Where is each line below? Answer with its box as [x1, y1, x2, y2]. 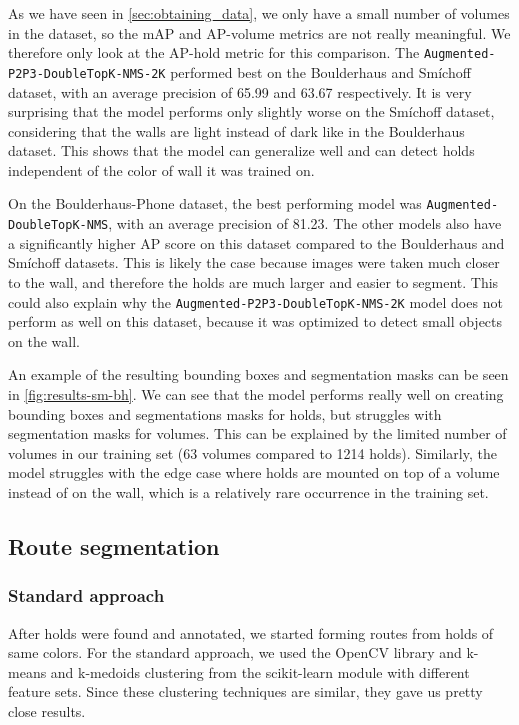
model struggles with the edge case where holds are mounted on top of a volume [8, 462, 500, 483]
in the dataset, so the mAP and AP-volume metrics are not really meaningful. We [8, 22, 511, 43]
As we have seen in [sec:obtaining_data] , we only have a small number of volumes [8, 3, 510, 23]
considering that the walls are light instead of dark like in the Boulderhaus [8, 120, 465, 141]
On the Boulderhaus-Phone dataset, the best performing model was [8, 193, 422, 214]
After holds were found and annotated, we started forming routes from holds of [8, 622, 494, 643]
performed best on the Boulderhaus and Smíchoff [170, 61, 471, 82]
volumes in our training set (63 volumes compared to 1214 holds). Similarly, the [8, 442, 497, 463]
